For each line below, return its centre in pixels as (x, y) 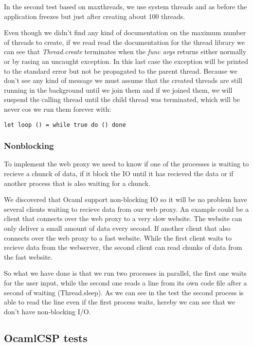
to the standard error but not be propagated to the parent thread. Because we (121, 71)
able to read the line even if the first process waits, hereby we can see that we (120, 302)
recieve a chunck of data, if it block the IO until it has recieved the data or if (119, 173)
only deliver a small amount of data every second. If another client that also (117, 228)
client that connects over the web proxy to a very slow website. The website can (123, 218)
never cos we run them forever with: (58, 109)
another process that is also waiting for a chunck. (77, 183)
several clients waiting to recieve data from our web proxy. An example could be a (126, 209)
